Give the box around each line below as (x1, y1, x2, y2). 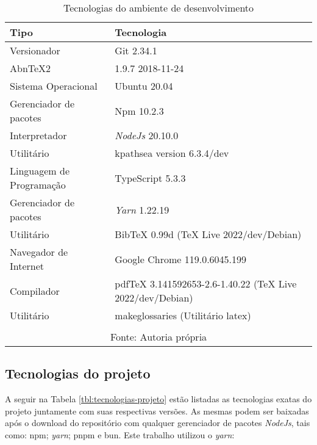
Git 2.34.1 (115, 43, 157, 57)
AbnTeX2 (10, 61, 51, 75)
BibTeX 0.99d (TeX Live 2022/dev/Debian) (115, 227, 302, 241)
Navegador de (10, 245, 68, 259)
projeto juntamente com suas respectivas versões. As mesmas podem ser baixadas (5, 404, 309, 417)
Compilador (10, 283, 60, 298)
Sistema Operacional (10, 79, 98, 93)
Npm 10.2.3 (115, 103, 164, 118)
